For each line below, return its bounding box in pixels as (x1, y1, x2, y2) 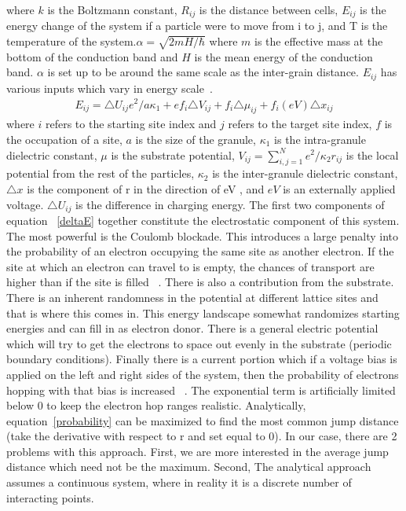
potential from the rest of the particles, (6, 165, 195, 182)
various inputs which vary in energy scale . (6, 79, 213, 96)
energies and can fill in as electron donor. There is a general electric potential (6, 320, 379, 336)
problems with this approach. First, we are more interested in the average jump (6, 443, 389, 459)
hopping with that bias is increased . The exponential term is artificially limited (6, 381, 396, 398)
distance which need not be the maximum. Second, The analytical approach (6, 458, 371, 475)
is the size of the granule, (135, 131, 256, 147)
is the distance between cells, (199, 2, 338, 17)
